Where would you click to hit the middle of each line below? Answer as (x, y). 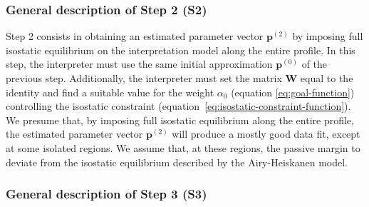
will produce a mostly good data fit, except (266, 134)
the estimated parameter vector (74, 134)
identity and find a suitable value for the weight (110, 92)
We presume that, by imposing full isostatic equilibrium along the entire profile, (180, 120)
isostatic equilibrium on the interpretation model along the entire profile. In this (181, 50)
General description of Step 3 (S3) (106, 194)
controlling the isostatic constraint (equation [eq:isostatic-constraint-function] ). (178, 106)
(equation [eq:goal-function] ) (293, 92)
